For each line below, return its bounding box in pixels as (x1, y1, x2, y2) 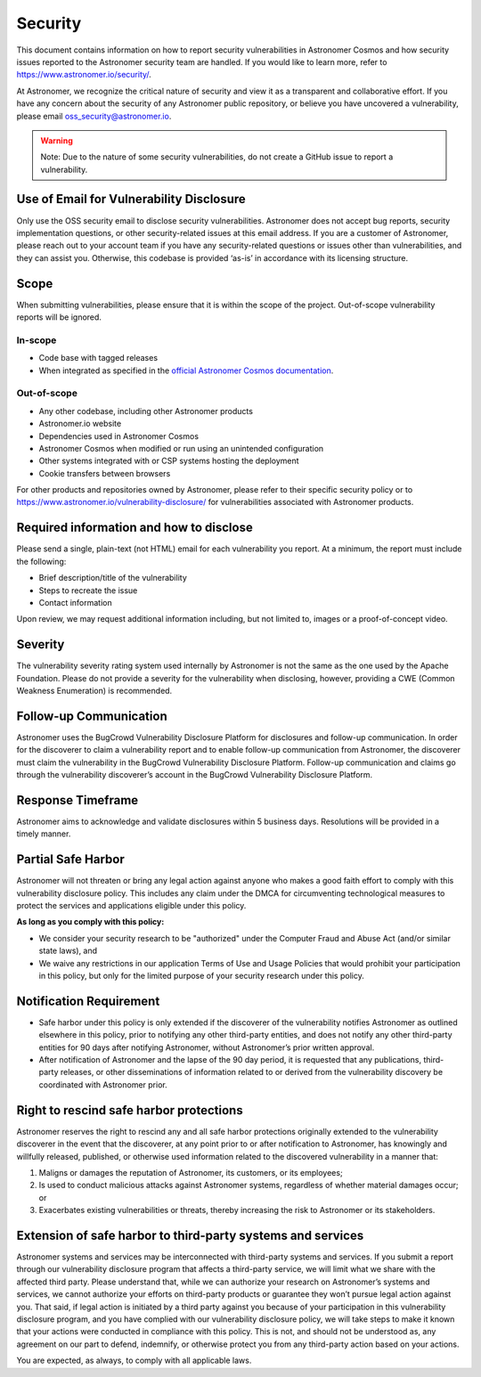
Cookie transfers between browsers (38, 468, 171, 478)
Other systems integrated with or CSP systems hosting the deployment (38, 455, 299, 467)
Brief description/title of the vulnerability (38, 573, 187, 583)
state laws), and (38, 945, 98, 957)
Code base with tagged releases (38, 353, 159, 363)
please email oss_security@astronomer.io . (16, 110, 172, 121)
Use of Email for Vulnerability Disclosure (16, 191, 247, 207)
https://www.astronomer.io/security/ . (16, 69, 151, 80)
